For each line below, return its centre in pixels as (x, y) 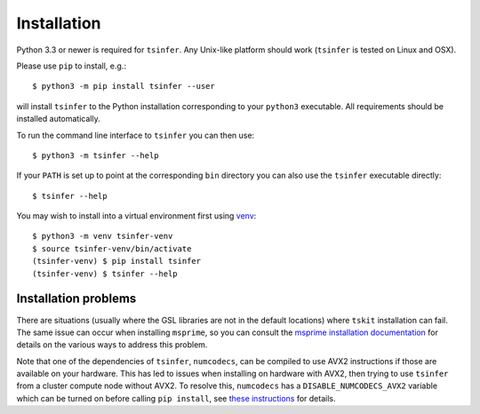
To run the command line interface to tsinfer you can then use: (136, 135)
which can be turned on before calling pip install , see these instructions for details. (176, 398)
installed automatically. (59, 119)
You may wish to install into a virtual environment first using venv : (136, 216)
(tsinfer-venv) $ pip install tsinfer (117, 261)
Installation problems (76, 299)
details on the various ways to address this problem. (112, 345)
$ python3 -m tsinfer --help (96, 155)
